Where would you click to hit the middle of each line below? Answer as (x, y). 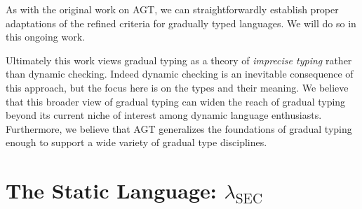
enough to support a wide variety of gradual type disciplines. (136, 142)
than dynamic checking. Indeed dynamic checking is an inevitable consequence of (180, 74)
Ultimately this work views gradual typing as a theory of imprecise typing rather (179, 60)
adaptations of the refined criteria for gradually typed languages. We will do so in (181, 23)
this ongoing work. (45, 37)
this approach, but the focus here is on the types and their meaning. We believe (177, 87)
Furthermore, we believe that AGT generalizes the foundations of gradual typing (179, 128)
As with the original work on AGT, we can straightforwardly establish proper (172, 9)
